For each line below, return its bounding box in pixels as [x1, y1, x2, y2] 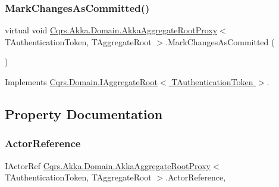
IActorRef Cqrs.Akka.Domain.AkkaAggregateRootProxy [5, 159, 211, 172]
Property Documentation [5, 104, 163, 123]
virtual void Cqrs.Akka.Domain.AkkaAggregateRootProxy [5, 24, 218, 36]
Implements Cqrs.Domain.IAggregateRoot [5, 76, 158, 88]
